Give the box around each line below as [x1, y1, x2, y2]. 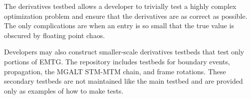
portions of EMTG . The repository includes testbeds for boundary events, [4, 56, 230, 66]
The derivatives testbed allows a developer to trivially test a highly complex [4, 1, 237, 11]
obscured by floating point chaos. [4, 30, 105, 40]
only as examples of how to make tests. [4, 85, 124, 96]
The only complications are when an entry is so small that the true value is [4, 20, 234, 31]
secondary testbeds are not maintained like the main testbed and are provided [4, 76, 243, 86]
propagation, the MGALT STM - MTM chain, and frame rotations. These [4, 66, 226, 76]
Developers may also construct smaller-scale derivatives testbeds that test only [4, 47, 245, 57]
